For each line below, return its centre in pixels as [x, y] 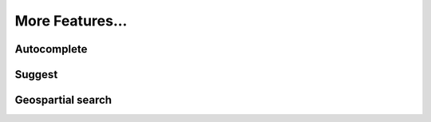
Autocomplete [51, 49]
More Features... [71, 21]
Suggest [36, 75]
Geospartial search [63, 100]
